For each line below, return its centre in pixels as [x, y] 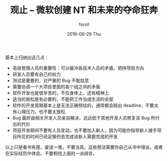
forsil [84, 24]
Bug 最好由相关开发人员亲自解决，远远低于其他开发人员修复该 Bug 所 [84, 118]
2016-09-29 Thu [84, 34]
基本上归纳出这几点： [27, 57]
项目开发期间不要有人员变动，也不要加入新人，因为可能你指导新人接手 [85, 130]
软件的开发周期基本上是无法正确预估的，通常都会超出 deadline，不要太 [85, 105]
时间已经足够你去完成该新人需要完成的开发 [74, 136]
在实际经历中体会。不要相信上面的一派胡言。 [51, 153]
